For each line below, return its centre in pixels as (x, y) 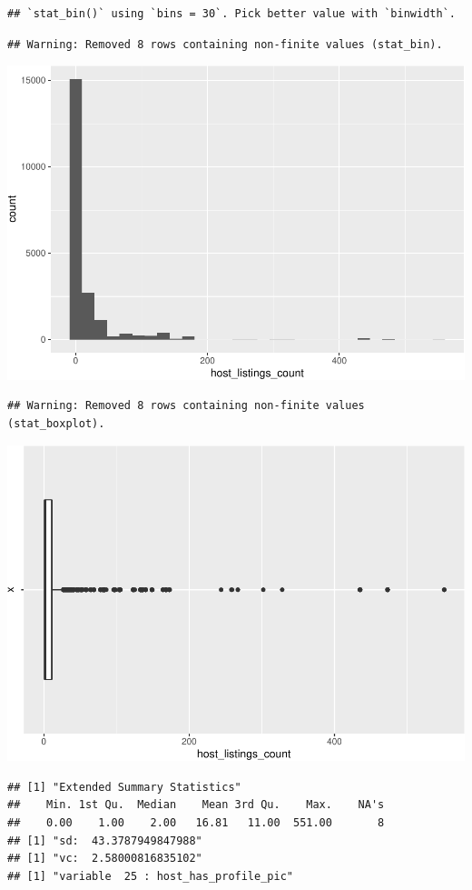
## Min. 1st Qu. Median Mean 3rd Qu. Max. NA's (196, 805)
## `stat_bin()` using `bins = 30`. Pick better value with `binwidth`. (231, 14)
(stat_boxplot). (56, 424)
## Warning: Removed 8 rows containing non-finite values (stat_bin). (225, 44)
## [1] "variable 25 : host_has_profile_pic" (150, 876)
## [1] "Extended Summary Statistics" (124, 787)
